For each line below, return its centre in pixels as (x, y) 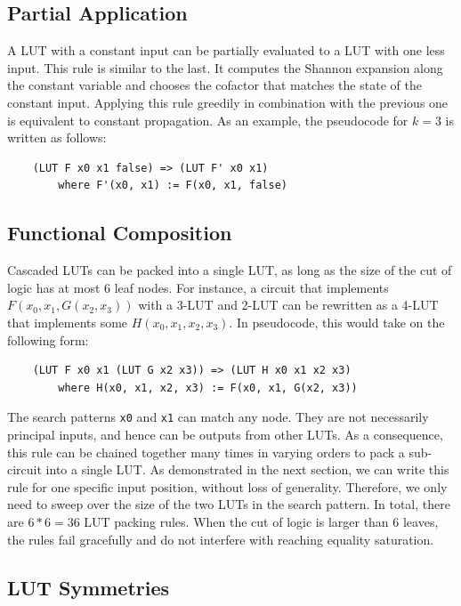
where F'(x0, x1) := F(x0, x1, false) (173, 186)
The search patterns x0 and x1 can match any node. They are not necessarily (218, 417)
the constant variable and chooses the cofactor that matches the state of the (214, 85)
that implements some (68, 322)
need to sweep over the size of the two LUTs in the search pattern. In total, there (229, 504)
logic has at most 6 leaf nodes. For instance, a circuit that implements (198, 287)
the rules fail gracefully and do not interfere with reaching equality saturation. (221, 539)
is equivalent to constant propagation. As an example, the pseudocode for (208, 120)
